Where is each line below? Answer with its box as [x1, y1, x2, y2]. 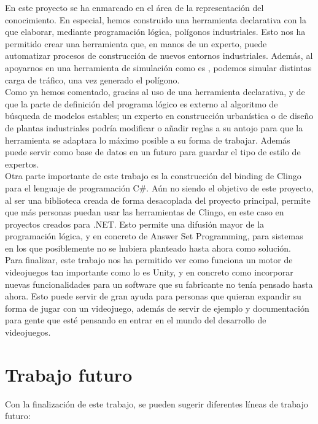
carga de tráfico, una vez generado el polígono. [5, 73, 180, 86]
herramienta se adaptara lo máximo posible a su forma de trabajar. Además [5, 133, 290, 146]
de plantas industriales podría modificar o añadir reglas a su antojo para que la [5, 121, 303, 134]
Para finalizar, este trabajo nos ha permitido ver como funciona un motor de [5, 253, 293, 266]
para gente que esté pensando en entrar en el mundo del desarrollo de [5, 314, 266, 326]
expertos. [5, 157, 39, 170]
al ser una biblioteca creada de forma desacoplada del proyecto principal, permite [5, 193, 311, 206]
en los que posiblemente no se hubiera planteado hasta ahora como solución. [5, 241, 291, 254]
